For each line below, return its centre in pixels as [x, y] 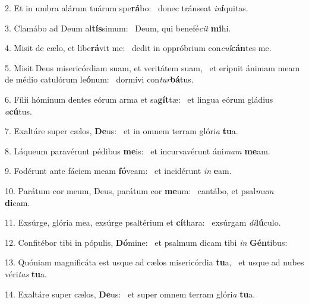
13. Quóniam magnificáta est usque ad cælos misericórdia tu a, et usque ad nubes [154, 262]
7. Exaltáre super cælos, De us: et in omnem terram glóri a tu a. [122, 131]
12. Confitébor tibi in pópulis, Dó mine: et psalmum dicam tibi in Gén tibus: [146, 242]
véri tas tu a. [26, 273]
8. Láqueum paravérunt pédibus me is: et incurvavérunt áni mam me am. [138, 151]
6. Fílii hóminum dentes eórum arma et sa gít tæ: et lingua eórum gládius [139, 99]
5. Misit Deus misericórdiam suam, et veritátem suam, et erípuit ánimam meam [152, 67]
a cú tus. [18, 111]
